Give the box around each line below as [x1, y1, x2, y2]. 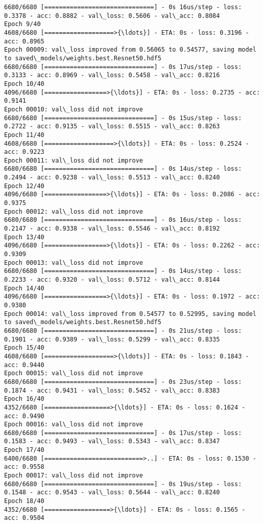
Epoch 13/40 [4, 233, 44, 241]
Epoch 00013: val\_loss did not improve [4, 259, 144, 266]
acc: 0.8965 [4, 37, 44, 45]
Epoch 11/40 [4, 131, 44, 139]
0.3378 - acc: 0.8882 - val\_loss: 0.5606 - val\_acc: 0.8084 [4, 12, 220, 19]
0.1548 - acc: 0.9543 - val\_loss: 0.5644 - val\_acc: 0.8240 [4, 489, 220, 496]
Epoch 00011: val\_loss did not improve [4, 156, 144, 164]
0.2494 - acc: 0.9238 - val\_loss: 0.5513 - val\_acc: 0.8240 [4, 174, 220, 181]
